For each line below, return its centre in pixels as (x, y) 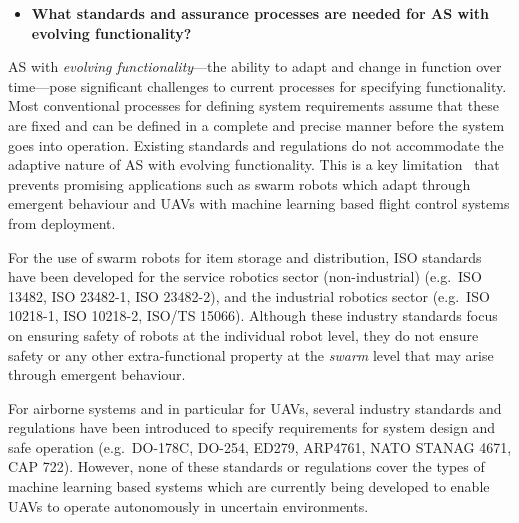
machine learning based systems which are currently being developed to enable (249, 486)
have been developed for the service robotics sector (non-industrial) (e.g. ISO (245, 276)
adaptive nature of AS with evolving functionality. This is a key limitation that (254, 164)
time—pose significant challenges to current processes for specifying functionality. (257, 85)
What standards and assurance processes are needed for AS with (260, 13)
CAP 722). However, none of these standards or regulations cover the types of (246, 466)
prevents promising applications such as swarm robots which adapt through (239, 183)
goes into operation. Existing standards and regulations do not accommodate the (256, 144)
